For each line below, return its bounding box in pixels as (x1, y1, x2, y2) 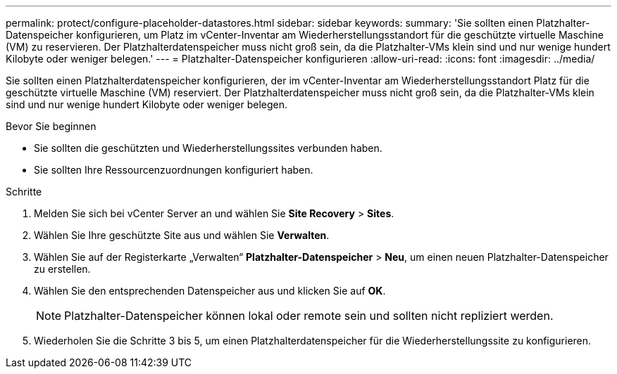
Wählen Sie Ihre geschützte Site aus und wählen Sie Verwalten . (34, 229, 330, 241)
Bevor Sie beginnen (6, 120, 96, 132)
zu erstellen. (34, 263, 91, 275)
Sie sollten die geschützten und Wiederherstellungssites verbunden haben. (34, 142, 382, 154)
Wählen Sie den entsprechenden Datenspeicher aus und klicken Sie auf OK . (34, 285, 386, 297)
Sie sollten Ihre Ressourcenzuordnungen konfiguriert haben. (34, 164, 313, 176)
